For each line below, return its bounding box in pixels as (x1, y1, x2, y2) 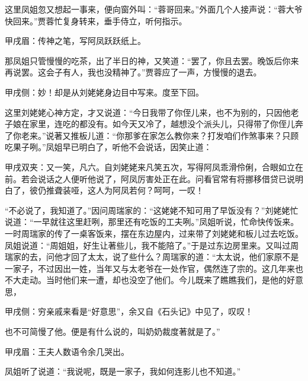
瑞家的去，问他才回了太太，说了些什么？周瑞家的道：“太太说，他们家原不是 (5, 250, 299, 263)
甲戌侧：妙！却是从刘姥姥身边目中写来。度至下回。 (5, 85, 204, 98)
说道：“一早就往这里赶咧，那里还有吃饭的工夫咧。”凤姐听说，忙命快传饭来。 (5, 215, 299, 228)
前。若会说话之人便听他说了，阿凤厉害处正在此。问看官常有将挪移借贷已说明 (5, 172, 303, 185)
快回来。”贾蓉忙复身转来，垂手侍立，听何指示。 (5, 14, 187, 27)
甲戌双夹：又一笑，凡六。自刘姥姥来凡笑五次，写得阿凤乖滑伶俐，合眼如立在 (5, 160, 303, 173)
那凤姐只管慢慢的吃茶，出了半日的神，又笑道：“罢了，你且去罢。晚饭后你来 (5, 54, 299, 66)
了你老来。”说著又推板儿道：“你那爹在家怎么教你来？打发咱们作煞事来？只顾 (5, 129, 299, 141)
